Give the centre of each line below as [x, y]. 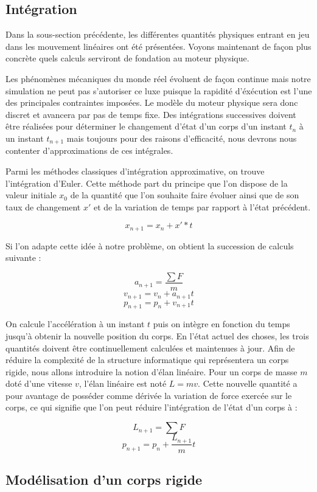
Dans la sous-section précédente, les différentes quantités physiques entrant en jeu [158, 34]
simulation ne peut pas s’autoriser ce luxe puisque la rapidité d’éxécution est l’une [159, 90]
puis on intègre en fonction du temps [221, 324]
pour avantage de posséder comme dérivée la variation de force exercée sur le [149, 395]
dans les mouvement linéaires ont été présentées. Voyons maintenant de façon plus [158, 46]
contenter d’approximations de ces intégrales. [89, 151]
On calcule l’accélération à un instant [75, 324]
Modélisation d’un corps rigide [104, 479]
